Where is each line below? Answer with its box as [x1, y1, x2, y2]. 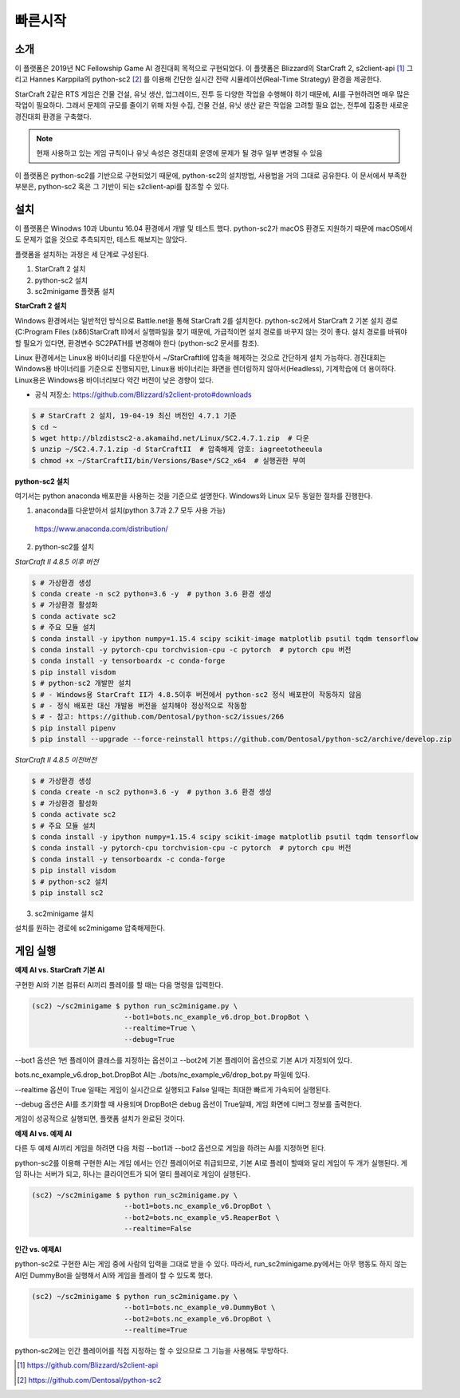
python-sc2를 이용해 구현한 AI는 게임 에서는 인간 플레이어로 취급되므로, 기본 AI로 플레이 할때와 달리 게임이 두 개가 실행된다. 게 [14, 1158, 408, 1167]
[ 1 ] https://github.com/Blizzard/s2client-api [17, 1360, 159, 1370]
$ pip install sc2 [31, 888, 104, 897]
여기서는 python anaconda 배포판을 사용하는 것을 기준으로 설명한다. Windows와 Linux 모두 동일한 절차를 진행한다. [14, 491, 373, 501]
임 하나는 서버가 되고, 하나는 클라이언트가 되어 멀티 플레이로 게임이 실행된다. [14, 1169, 251, 1178]
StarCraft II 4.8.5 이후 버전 [14, 556, 100, 566]
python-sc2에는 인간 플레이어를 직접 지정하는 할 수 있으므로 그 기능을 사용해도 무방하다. [14, 1345, 289, 1355]
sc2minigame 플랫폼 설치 [34, 287, 116, 296]
